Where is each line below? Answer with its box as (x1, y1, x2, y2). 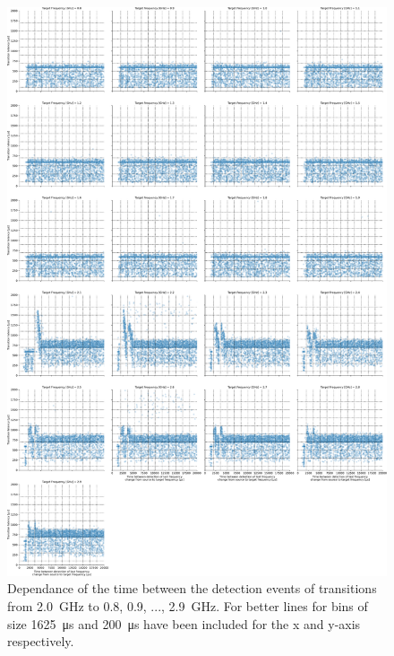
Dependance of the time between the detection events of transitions (7, 579, 377, 598)
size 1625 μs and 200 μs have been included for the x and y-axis (7, 614, 361, 633)
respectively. (7, 632, 74, 651)
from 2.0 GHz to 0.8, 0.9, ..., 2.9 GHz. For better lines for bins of (7, 597, 368, 616)
